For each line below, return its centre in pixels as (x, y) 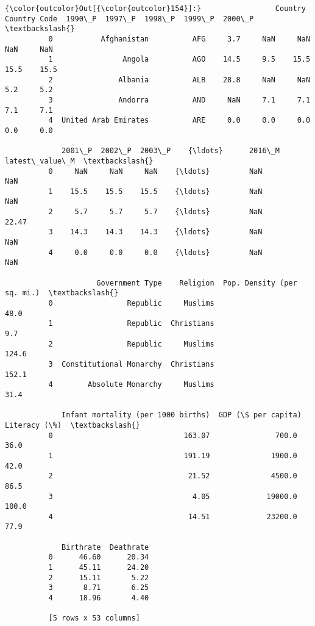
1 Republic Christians (131, 324)
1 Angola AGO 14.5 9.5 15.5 (179, 59)
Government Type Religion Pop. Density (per (197, 283)
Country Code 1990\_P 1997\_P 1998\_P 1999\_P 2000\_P (129, 19)
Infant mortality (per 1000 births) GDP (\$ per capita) (182, 415)
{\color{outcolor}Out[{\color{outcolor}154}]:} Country (155, 9)
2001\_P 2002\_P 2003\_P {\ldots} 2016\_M (171, 151)
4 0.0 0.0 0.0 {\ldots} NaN (155, 252)
